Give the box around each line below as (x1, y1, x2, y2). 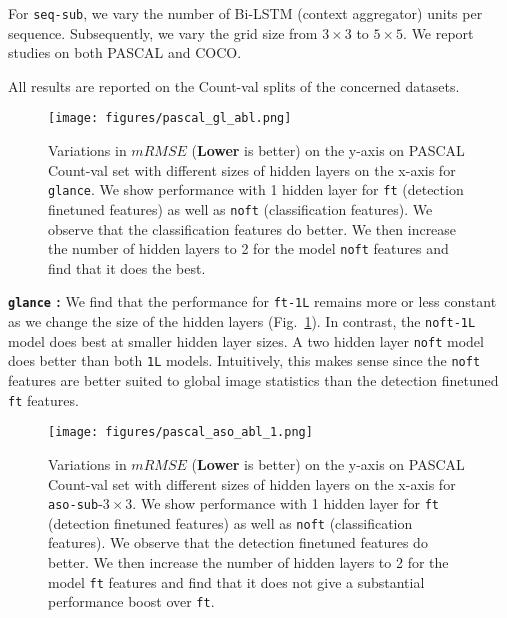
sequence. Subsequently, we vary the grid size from (8, 22, 318, 43)
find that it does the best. (48, 257, 206, 278)
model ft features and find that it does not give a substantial (48, 571, 425, 592)
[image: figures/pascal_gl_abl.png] (48, 111, 292, 126)
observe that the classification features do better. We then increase (48, 218, 457, 239)
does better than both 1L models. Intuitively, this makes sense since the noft (8, 350, 481, 371)
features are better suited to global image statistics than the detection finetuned (8, 370, 499, 391)
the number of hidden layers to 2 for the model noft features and (48, 238, 449, 259)
